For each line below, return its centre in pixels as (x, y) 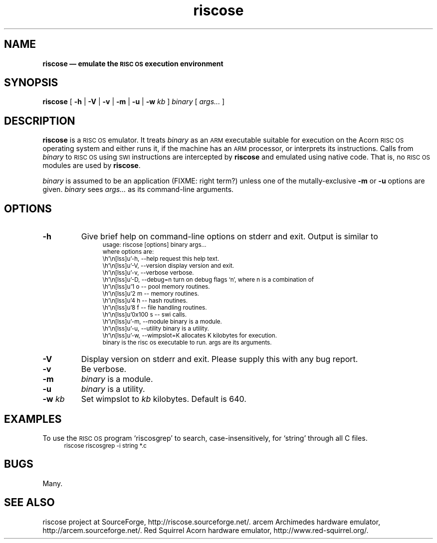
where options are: (128, 252)
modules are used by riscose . (92, 166)
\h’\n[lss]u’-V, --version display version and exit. (168, 266)
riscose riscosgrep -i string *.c (105, 446)
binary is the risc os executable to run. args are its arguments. (187, 343)
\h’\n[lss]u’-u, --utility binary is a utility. (156, 329)
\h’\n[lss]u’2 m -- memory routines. (151, 294)
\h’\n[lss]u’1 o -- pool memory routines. (156, 287)
